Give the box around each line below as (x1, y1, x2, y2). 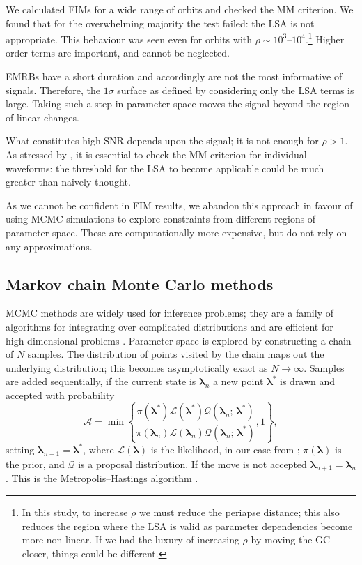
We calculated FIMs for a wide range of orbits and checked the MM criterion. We (6, 2, 354, 16)
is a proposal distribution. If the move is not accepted (78, 456, 307, 471)
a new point (213, 374, 264, 389)
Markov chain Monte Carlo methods (6, 273, 274, 294)
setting (6, 442, 35, 456)
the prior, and (6, 456, 65, 471)
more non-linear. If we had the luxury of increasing (22, 532, 239, 547)
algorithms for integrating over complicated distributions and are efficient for (6, 319, 333, 333)
